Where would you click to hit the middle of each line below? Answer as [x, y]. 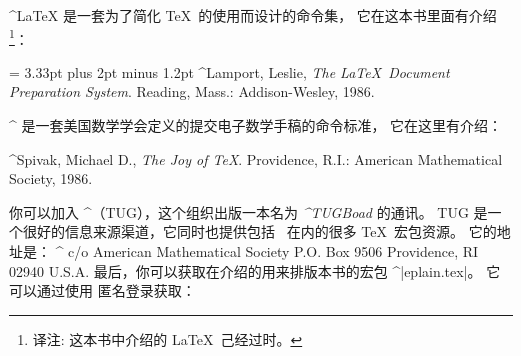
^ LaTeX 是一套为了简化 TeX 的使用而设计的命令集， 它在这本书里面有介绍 [253, 15]
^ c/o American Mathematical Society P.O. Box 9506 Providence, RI [267, 251]
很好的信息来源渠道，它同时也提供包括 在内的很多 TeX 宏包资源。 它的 [259, 231]
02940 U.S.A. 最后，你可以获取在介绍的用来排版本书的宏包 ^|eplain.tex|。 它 [255, 270]
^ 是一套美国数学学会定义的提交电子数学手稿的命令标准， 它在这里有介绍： [256, 125]
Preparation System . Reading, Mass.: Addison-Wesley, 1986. [192, 91]
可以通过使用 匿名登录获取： [102, 290]
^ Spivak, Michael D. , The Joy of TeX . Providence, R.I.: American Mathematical [256, 158]
